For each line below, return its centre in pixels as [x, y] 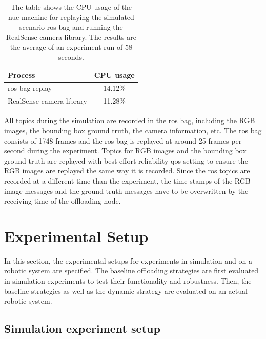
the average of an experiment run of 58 [71, 47]
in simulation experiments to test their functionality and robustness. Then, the [128, 281]
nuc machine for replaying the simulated [71, 17]
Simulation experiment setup [82, 328]
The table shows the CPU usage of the [71, 7]
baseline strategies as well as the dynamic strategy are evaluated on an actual [126, 291]
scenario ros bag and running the [71, 27]
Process [22, 75]
